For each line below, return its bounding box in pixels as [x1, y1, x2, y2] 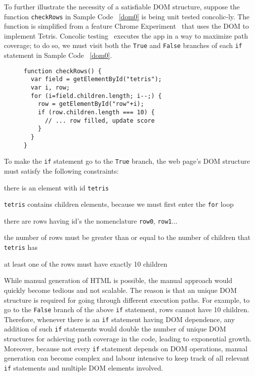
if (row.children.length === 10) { [38, 108, 155, 116]
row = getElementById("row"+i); [38, 100, 144, 108]
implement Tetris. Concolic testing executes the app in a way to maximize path [4, 30, 248, 41]
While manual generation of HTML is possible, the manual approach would [4, 275, 233, 285]
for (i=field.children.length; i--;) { [31, 92, 162, 99]
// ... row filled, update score [44, 117, 155, 124]
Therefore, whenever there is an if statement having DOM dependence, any [4, 314, 235, 324]
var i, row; [31, 84, 70, 91]
